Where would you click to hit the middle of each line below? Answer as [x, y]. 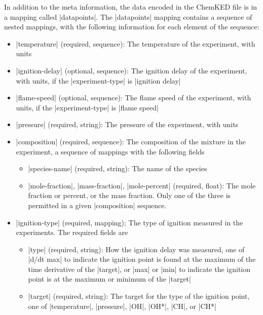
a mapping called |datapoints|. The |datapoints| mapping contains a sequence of [128, 16]
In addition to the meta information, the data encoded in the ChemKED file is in [131, 7]
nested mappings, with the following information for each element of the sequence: [132, 27]
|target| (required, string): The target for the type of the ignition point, [139, 296]
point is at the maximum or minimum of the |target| [109, 279]
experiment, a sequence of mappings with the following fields [110, 151]
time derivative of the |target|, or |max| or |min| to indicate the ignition [139, 269]
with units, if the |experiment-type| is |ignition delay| [98, 80]
